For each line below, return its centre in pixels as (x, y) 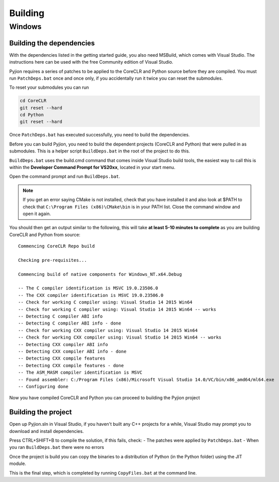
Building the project (41, 412)
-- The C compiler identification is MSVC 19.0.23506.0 (88, 288)
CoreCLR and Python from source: (45, 234)
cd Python (32, 115)
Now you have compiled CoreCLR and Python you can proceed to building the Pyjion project (105, 398)
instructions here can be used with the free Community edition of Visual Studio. (91, 62)
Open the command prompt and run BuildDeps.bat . (65, 177)
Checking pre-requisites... (53, 260)
